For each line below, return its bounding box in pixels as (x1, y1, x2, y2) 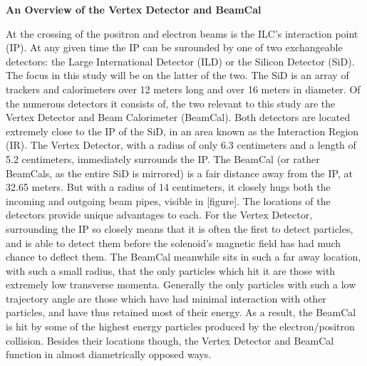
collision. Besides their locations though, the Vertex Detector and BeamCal (6, 333, 334, 347)
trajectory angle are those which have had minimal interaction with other (6, 291, 326, 305)
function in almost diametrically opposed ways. (6, 347, 212, 362)
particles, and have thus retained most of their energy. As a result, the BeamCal (6, 305, 356, 320)
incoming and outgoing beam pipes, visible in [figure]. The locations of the (6, 193, 331, 208)
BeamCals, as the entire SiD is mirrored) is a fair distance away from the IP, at (6, 165, 353, 180)
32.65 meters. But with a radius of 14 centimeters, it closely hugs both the (6, 179, 331, 194)
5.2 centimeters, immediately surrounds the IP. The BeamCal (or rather (6, 151, 320, 166)
